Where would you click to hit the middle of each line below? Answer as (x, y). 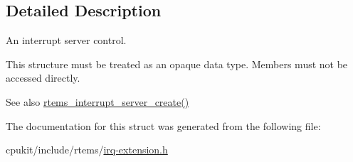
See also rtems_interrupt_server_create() (98, 101)
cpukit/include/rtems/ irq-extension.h (87, 150)
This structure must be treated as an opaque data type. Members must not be (177, 64)
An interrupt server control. (66, 40)
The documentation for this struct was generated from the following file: (163, 125)
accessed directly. (43, 78)
